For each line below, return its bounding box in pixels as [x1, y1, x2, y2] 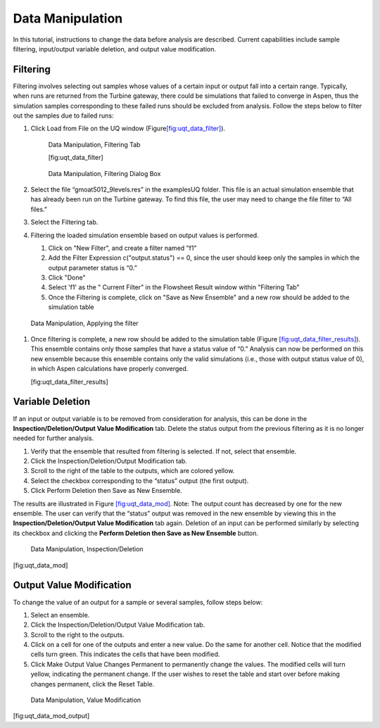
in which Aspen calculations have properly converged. [30, 365, 189, 373]
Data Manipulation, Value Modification [30, 696, 141, 704]
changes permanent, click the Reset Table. [30, 679, 155, 688]
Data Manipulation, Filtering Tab [48, 140, 141, 149]
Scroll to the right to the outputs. [30, 630, 125, 639]
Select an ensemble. [30, 610, 90, 619]
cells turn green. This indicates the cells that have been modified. [30, 650, 220, 658]
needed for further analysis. [13, 434, 94, 443]
